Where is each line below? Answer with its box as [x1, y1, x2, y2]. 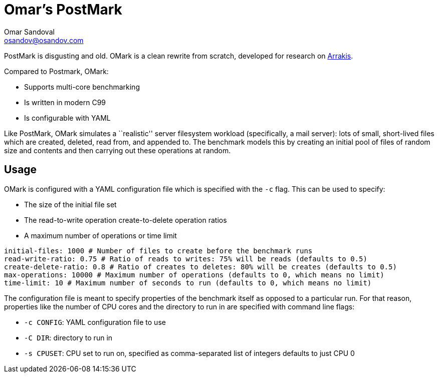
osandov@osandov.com [4, 36, 84, 45]
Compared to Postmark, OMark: [4, 67, 109, 76]
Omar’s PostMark [4, 1, 122, 18]
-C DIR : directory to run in [24, 333, 113, 342]
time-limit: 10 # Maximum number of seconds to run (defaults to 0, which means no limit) [4, 278, 372, 287]
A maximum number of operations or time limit [24, 231, 177, 240]
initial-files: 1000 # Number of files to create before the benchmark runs [4, 246, 313, 255]
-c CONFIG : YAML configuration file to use [24, 317, 166, 326]
